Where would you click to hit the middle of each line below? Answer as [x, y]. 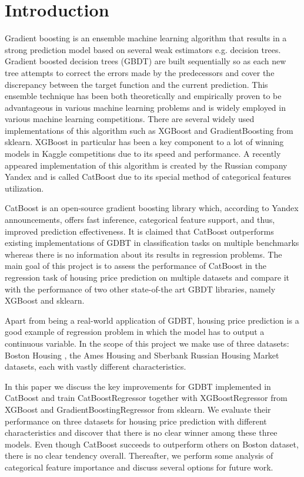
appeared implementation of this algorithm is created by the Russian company [146, 165]
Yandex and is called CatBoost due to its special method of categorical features [148, 177]
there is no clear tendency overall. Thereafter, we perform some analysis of [139, 455]
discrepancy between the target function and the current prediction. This [136, 84]
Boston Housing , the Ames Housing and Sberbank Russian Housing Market [142, 355]
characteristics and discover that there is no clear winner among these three [141, 432]
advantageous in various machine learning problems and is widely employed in [145, 107]
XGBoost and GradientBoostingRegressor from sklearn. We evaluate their [138, 409]
